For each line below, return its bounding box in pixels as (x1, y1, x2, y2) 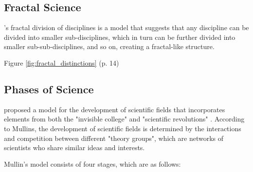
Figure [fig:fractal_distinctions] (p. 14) (4, 57, 119, 68)
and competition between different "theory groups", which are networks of (4, 133, 224, 143)
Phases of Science (4, 81, 94, 96)
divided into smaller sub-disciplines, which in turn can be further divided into (4, 32, 235, 42)
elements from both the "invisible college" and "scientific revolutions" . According (4, 114, 245, 124)
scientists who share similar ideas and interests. (4, 142, 145, 153)
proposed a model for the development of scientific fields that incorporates (4, 104, 225, 114)
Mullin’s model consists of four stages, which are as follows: (4, 158, 181, 169)
